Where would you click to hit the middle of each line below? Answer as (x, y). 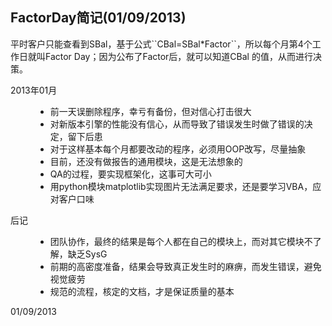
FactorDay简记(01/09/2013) (98, 18)
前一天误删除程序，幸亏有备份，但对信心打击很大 (150, 111)
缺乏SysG (87, 254)
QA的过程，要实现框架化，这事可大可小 (130, 174)
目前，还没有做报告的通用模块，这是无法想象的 (146, 161)
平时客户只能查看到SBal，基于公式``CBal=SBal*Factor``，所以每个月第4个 (161, 44)
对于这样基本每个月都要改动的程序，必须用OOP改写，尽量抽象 (178, 149)
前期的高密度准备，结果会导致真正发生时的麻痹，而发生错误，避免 (185, 266)
